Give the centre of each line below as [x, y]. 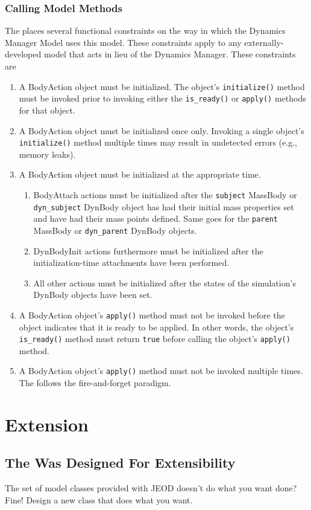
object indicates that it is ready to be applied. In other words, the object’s [156, 327]
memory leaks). [47, 154]
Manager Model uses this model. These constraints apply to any [123, 42]
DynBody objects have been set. [93, 295]
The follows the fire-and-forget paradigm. [95, 383]
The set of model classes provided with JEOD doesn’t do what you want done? [151, 488]
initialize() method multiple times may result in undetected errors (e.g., [158, 142]
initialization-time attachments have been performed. [131, 263]
